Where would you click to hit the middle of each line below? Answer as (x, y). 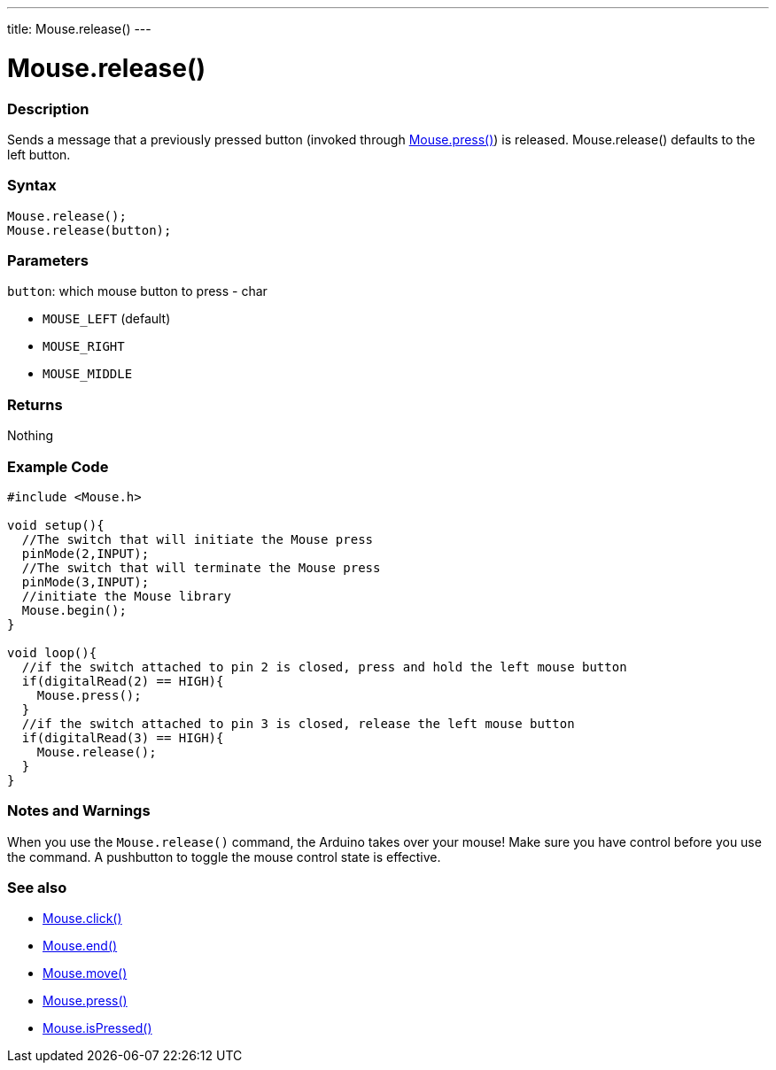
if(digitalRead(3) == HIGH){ (123, 737)
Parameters (48, 260)
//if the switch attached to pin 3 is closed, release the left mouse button (298, 723)
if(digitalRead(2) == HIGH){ (123, 681)
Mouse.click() (82, 919)
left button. (39, 154)
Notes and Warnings (79, 811)
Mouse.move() (85, 973)
